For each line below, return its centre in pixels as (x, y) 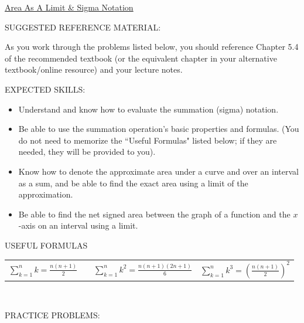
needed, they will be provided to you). (87, 152)
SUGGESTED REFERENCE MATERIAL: (83, 27)
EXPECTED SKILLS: (45, 89)
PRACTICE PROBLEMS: (52, 314)
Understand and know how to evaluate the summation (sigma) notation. (148, 109)
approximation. (46, 194)
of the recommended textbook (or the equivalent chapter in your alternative (141, 58)
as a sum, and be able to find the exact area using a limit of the (133, 183)
